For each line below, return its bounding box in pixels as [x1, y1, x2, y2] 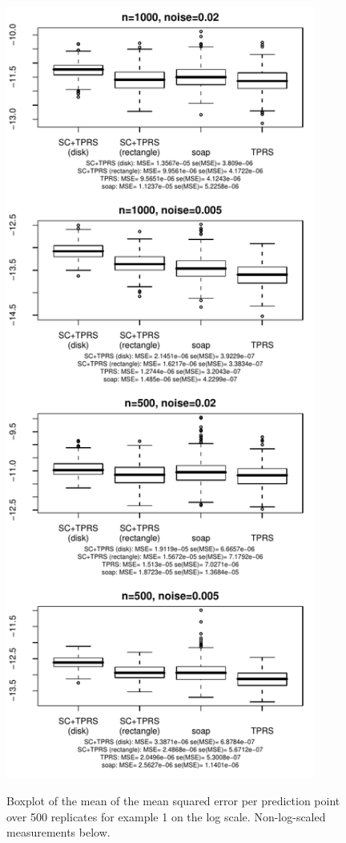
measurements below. [6, 824, 111, 841]
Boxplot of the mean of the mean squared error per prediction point [6, 792, 340, 808]
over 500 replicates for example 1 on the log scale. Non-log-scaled [6, 808, 326, 825]
